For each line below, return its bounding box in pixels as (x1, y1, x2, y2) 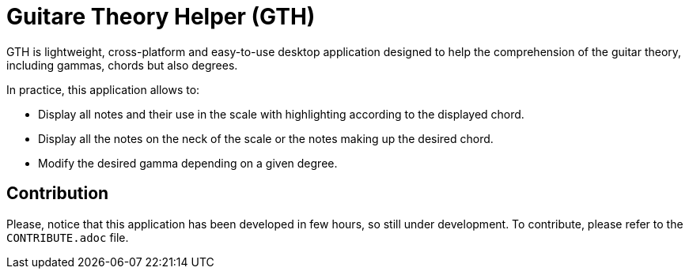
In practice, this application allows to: (6, 82, 200, 96)
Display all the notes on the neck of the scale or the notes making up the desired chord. (38, 131, 494, 145)
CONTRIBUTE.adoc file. (6, 230, 129, 244)
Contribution (6, 183, 109, 204)
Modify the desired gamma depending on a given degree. (38, 156, 338, 170)
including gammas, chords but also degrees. (6, 58, 238, 72)
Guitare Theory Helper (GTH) (6, 3, 316, 30)
